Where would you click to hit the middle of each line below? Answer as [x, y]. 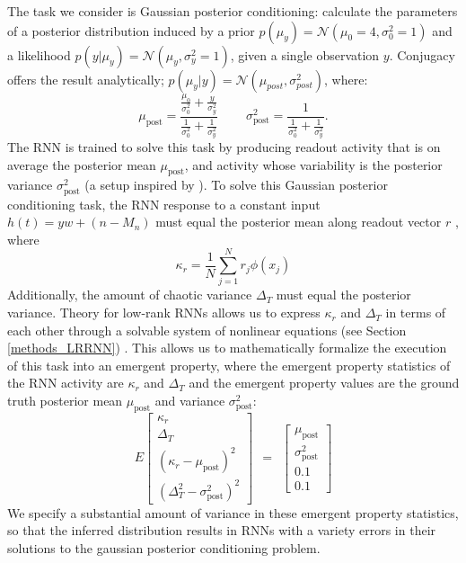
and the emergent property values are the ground [324, 383]
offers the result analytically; [86, 79]
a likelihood [39, 54]
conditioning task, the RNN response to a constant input [164, 204]
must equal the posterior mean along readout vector [299, 222]
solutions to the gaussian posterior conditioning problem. [164, 548]
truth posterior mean [65, 401]
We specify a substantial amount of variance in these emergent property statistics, [233, 512]
